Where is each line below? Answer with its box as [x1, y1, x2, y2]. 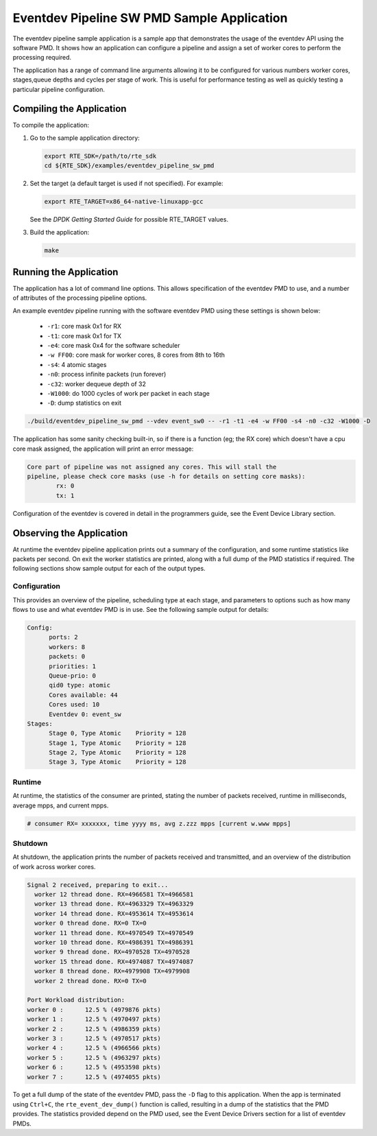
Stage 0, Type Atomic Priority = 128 [49, 729, 186, 737]
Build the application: [29, 228, 90, 236]
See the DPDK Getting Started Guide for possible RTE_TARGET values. [29, 215, 229, 224]
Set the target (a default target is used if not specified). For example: [29, 179, 223, 188]
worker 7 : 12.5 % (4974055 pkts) [27, 1073, 161, 1080]
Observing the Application [12, 527, 128, 539]
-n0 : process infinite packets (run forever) [47, 370, 167, 379]
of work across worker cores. [12, 862, 96, 871]
